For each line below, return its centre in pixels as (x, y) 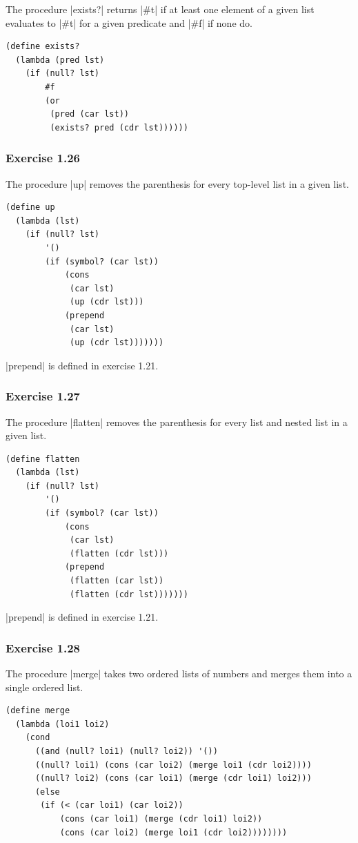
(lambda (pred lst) (60, 60)
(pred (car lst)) (89, 114)
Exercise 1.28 (43, 647)
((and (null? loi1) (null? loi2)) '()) (126, 751)
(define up (30, 207)
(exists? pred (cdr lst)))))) (119, 127)
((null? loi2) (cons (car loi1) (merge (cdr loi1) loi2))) (173, 778)
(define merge (38, 711)
